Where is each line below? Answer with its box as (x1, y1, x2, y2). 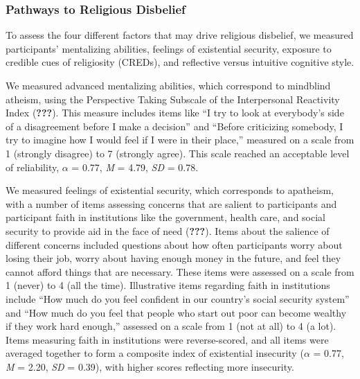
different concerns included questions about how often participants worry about (6, 237, 343, 252)
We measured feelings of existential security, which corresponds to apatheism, (6, 183, 334, 197)
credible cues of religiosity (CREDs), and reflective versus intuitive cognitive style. (6, 55, 354, 69)
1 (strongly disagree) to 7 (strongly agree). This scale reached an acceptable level (6, 146, 350, 160)
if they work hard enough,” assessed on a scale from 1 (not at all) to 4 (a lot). (6, 319, 336, 333)
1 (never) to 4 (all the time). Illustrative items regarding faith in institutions (6, 278, 330, 292)
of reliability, (6, 159, 60, 174)
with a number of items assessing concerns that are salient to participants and (6, 196, 337, 211)
